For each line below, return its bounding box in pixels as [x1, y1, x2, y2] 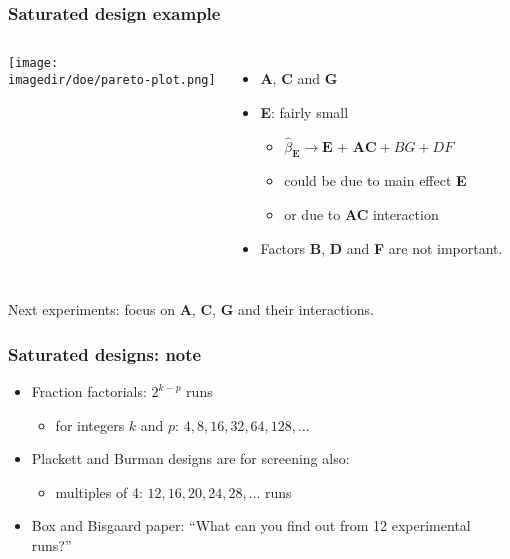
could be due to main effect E [284, 170, 467, 191]
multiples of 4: [55, 481, 143, 502]
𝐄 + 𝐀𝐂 [322, 140, 377, 155]
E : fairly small [260, 101, 349, 122]
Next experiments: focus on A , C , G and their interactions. [8, 299, 374, 320]
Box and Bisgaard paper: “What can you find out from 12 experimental [31, 515, 471, 536]
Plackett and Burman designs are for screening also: [31, 448, 350, 469]
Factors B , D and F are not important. [260, 237, 503, 258]
